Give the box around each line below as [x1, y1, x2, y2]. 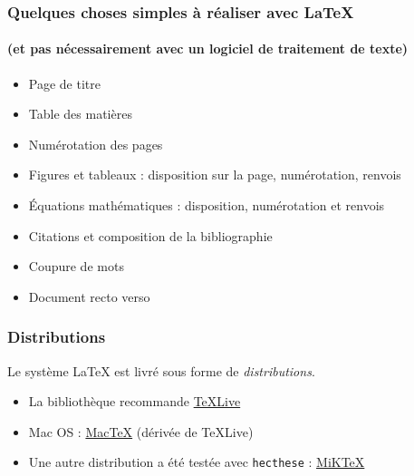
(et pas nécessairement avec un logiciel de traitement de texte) [7, 39, 409, 58]
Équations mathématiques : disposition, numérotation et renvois [28, 196, 385, 215]
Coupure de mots [28, 257, 124, 276]
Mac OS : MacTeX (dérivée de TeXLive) [28, 422, 254, 441]
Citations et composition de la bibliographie [28, 226, 273, 245]
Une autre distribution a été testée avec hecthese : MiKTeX [28, 452, 365, 471]
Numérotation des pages [28, 134, 163, 153]
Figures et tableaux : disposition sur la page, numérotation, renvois [28, 165, 401, 184]
